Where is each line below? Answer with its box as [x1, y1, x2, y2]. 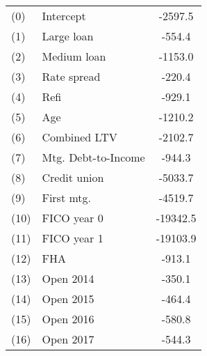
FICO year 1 [42, 230, 104, 246]
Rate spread [42, 68, 101, 84]
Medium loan [42, 48, 106, 64]
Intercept [42, 8, 86, 24]
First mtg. [42, 189, 92, 206]
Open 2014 [42, 270, 94, 286]
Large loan [42, 28, 94, 44]
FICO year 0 [42, 210, 104, 226]
